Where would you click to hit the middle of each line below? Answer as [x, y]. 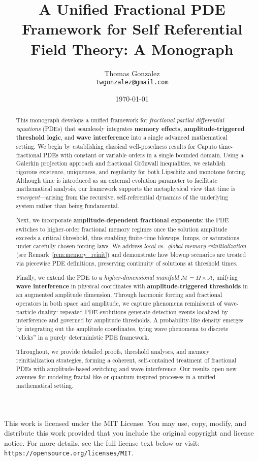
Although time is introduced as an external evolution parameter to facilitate [117, 180]
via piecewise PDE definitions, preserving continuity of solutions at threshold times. [127, 263]
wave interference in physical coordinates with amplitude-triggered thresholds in [132, 286]
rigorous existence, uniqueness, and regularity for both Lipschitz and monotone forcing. [131, 172]
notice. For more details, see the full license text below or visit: [102, 442]
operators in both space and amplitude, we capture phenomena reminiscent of [119, 303]
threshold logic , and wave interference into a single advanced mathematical [122, 138]
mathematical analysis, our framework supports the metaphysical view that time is [126, 189]
